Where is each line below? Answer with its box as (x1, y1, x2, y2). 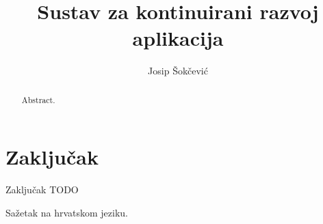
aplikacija (132, 24, 224, 52)
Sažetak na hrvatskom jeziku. (5, 205, 129, 219)
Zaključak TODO (5, 182, 79, 197)
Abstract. (21, 94, 55, 105)
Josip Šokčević (148, 64, 208, 78)
